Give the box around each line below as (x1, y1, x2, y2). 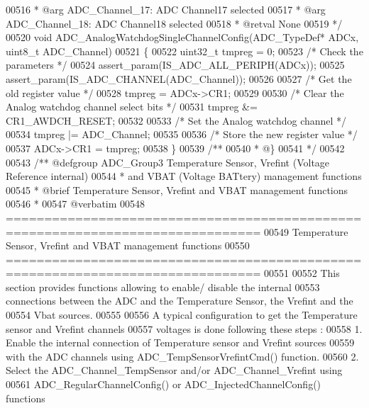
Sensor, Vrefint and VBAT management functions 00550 (6, 238, 250, 253)
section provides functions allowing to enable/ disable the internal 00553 (6, 279, 320, 294)
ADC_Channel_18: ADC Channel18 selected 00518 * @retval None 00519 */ (6, 16, 343, 30)
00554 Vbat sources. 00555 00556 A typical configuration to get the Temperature (6, 307, 358, 322)
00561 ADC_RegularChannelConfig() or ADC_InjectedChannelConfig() (6, 377, 321, 392)
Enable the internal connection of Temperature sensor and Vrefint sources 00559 (6, 335, 355, 350)
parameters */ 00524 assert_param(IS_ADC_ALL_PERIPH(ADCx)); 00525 (6, 57, 345, 72)
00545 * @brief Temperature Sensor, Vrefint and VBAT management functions (6, 182, 348, 197)
